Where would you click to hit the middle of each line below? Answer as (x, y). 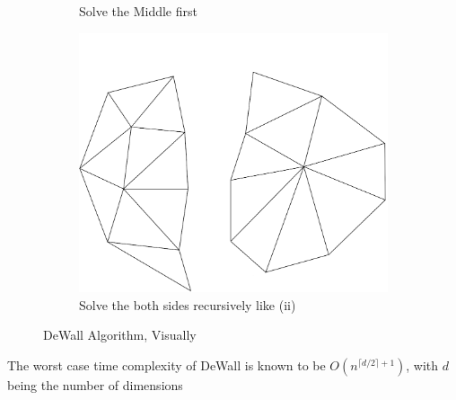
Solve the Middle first (138, 11)
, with (422, 364)
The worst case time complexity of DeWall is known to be (167, 364)
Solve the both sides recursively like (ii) (188, 304)
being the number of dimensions (95, 384)
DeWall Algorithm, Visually (120, 335)
